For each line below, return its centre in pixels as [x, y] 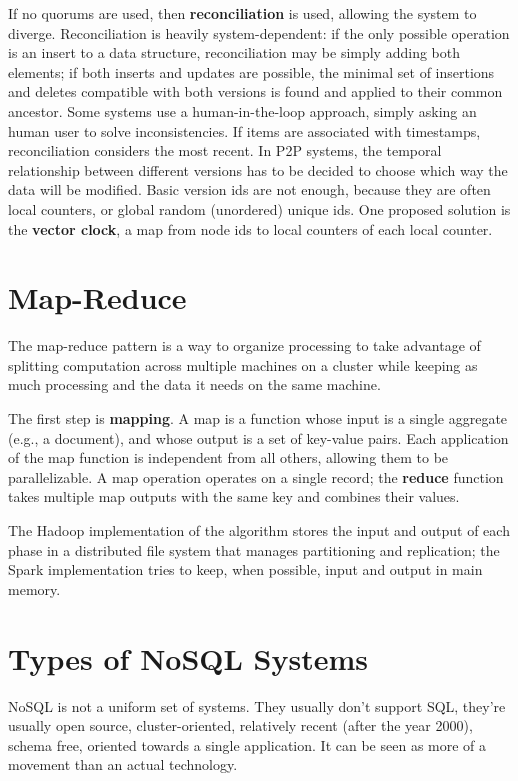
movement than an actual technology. [123, 764]
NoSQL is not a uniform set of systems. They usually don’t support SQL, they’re [257, 705]
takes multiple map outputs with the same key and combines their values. [234, 496]
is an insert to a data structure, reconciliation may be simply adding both [234, 52]
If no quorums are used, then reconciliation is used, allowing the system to [242, 13]
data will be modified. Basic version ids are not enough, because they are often [249, 189]
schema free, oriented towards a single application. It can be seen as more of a [247, 744]
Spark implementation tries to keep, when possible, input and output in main [245, 569]
